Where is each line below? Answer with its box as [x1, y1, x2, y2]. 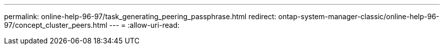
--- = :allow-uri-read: [109, 21, 180, 29]
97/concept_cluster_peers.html [4, 21, 107, 29]
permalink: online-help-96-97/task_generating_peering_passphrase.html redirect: [4, 12, 277, 21]
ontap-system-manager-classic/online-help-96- [278, 12, 439, 21]
